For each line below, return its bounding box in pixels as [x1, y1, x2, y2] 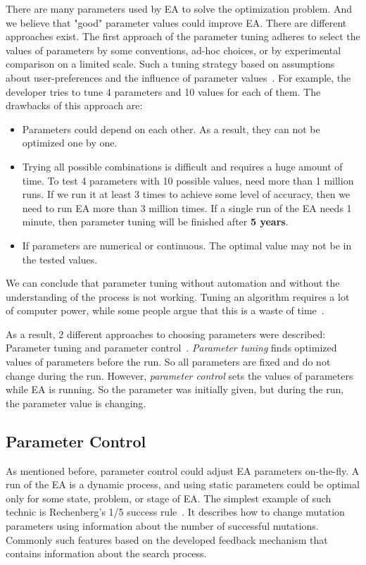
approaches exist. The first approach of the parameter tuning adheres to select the [6, 29, 360, 44]
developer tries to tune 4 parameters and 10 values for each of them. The [6, 84, 321, 99]
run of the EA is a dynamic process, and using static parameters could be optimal [6, 477, 360, 492]
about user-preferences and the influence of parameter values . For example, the [6, 70, 351, 85]
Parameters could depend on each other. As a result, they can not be [22, 121, 320, 136]
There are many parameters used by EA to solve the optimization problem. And [6, 1, 353, 15]
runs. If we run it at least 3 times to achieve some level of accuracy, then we [22, 187, 351, 201]
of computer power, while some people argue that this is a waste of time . [6, 303, 324, 318]
